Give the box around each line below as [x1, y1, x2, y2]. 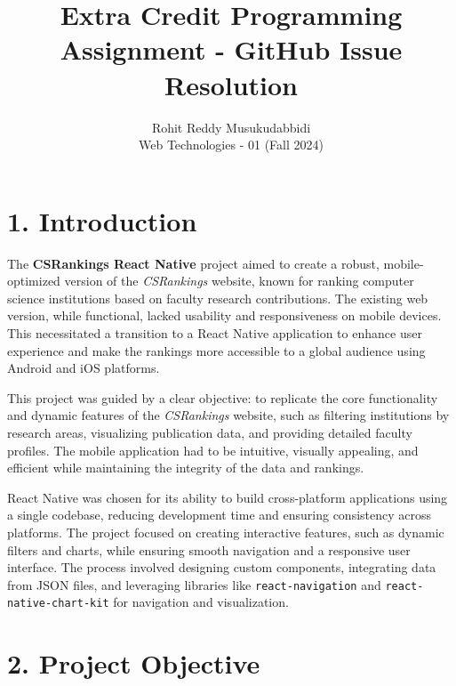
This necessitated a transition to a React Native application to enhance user [7, 324, 422, 342]
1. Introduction [7, 202, 197, 238]
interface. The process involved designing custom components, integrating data [7, 558, 436, 577]
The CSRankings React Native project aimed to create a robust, [7, 254, 380, 272]
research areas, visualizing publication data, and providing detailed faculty [7, 423, 412, 441]
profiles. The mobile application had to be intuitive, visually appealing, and [7, 440, 419, 459]
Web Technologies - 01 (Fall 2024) [139, 135, 324, 154]
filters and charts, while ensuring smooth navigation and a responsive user [7, 540, 411, 559]
